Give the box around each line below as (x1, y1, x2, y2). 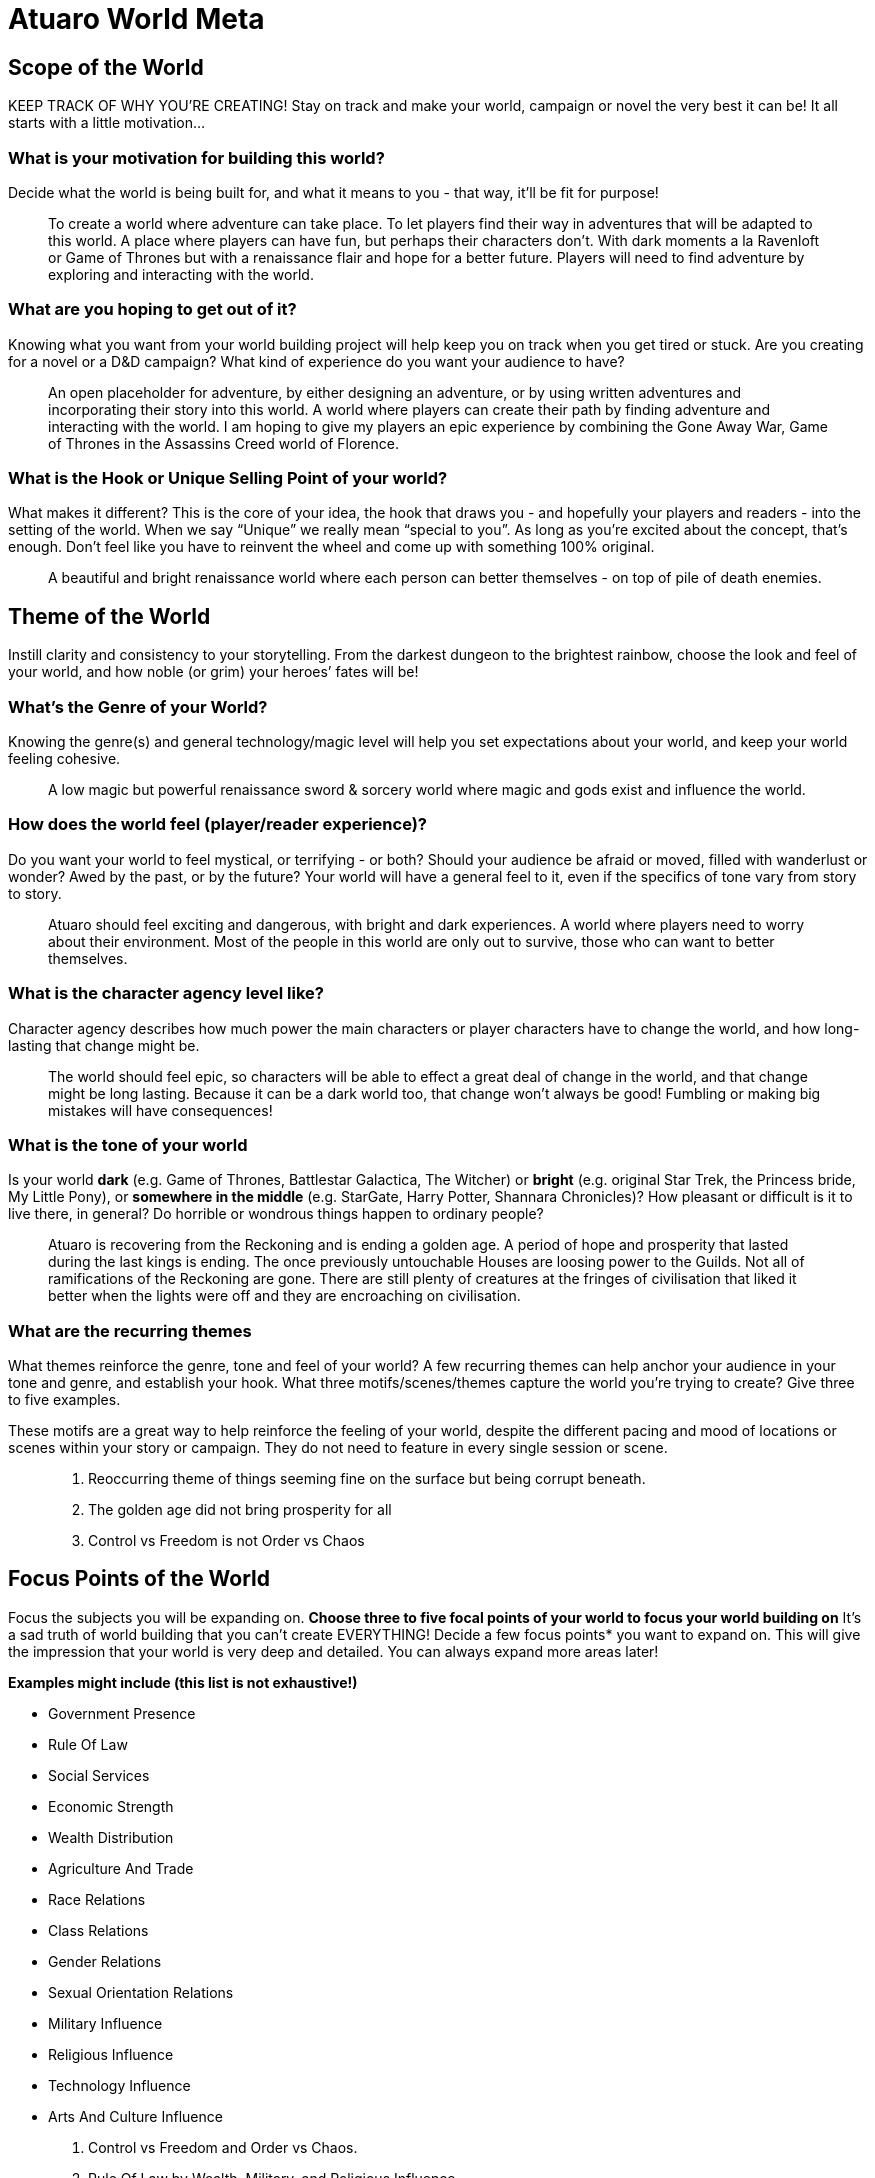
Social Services (48, 1766, 150, 1784)
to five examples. (8, 1391, 121, 1409)
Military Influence (48, 2014, 163, 2032)
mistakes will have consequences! (48, 1101, 273, 1119)
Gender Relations (48, 1952, 162, 1970)
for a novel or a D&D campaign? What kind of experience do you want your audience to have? (8, 352, 625, 370)
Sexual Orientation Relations (48, 1983, 234, 2001)
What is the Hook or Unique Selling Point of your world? (8, 468, 448, 489)
